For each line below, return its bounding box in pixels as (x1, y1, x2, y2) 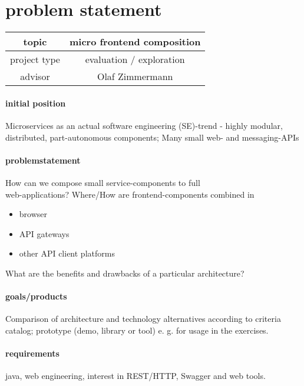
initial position (5, 96, 66, 109)
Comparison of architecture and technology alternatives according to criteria (5, 312, 281, 325)
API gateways (19, 227, 70, 239)
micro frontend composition (69, 35, 201, 49)
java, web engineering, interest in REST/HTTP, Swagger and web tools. (5, 370, 266, 382)
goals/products (5, 290, 67, 302)
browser (19, 208, 48, 220)
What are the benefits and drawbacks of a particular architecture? (5, 267, 244, 279)
